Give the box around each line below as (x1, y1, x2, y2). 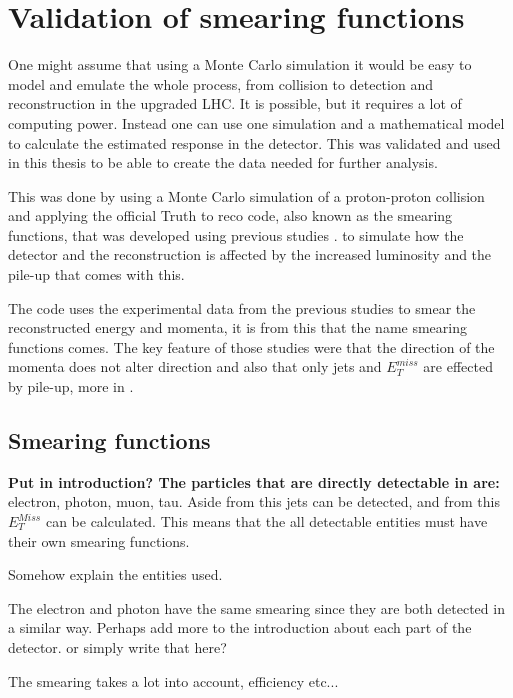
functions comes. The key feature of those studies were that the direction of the (8, 336, 495, 357)
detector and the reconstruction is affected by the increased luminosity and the (8, 244, 492, 265)
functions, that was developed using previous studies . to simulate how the (8, 224, 464, 245)
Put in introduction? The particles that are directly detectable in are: (8, 471, 500, 492)
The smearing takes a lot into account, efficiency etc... (8, 670, 339, 691)
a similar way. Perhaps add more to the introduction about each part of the (8, 617, 472, 638)
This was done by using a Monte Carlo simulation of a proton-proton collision (8, 185, 485, 206)
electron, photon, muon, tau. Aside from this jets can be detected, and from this (8, 491, 500, 512)
